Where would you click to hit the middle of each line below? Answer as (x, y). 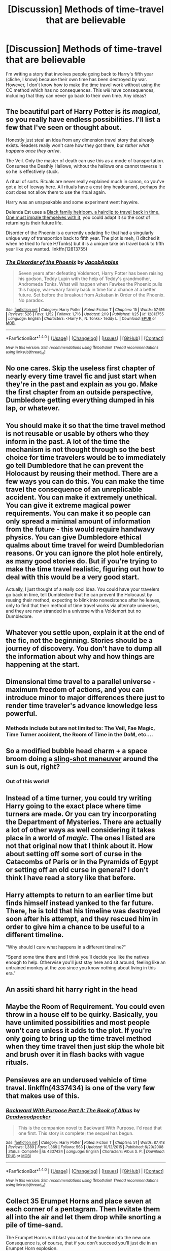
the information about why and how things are (80, 656)
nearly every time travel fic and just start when (81, 376)
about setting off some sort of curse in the (74, 854)
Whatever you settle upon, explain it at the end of (85, 632)
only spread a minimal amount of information (78, 521)
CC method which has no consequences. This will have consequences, (80, 90)
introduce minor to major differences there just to (85, 698)
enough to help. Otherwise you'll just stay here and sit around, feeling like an (86, 962)
